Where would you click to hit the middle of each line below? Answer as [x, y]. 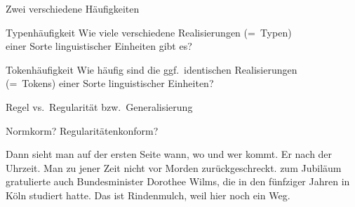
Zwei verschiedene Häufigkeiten [73, 8]
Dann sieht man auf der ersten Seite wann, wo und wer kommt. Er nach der [169, 154]
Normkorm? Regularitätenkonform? [82, 130]
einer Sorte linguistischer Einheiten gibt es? [99, 46]
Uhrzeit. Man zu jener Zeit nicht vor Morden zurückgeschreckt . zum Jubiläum [174, 167]
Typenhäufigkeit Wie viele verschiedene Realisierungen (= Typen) [149, 32]
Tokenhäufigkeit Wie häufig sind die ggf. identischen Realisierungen [152, 69]
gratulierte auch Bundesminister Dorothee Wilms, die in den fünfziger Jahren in [178, 181]
